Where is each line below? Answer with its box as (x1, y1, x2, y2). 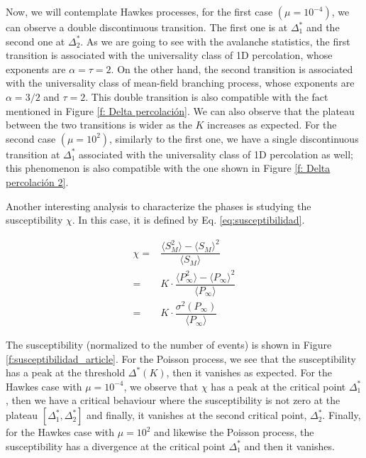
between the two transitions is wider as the (6, 117, 192, 132)
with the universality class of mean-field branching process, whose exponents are (6, 75, 355, 90)
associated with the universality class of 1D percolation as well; (79, 146, 353, 161)
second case (6, 131, 56, 146)
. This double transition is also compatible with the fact (85, 89, 328, 104)
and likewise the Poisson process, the (154, 425, 314, 440)
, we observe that (123, 378, 199, 393)
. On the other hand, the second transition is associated (111, 61, 353, 76)
